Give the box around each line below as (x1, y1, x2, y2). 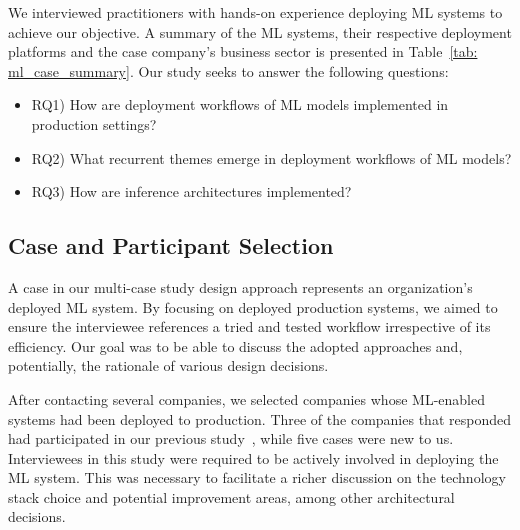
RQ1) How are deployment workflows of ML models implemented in (31, 94, 449, 115)
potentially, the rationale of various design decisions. (8, 355, 329, 376)
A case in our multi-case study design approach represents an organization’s (8, 276, 473, 297)
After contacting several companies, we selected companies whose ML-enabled (8, 388, 485, 409)
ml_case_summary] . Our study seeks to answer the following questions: (8, 60, 449, 81)
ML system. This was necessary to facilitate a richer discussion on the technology (8, 467, 506, 488)
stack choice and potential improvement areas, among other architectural (8, 486, 455, 507)
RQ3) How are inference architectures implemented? (31, 181, 352, 202)
